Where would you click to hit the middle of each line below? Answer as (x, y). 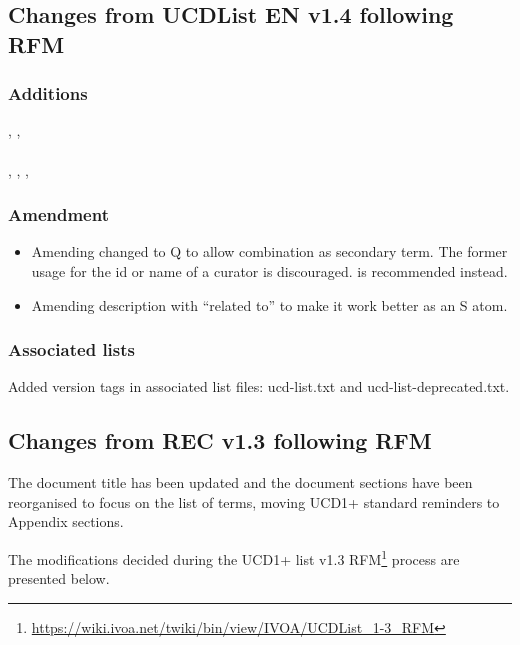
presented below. (59, 578)
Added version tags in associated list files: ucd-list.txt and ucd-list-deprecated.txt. (259, 386)
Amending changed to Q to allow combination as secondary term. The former (269, 251)
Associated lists (71, 349)
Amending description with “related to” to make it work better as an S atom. (269, 304)
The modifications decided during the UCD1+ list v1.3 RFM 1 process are (234, 557)
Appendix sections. (66, 521)
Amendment (58, 214)
